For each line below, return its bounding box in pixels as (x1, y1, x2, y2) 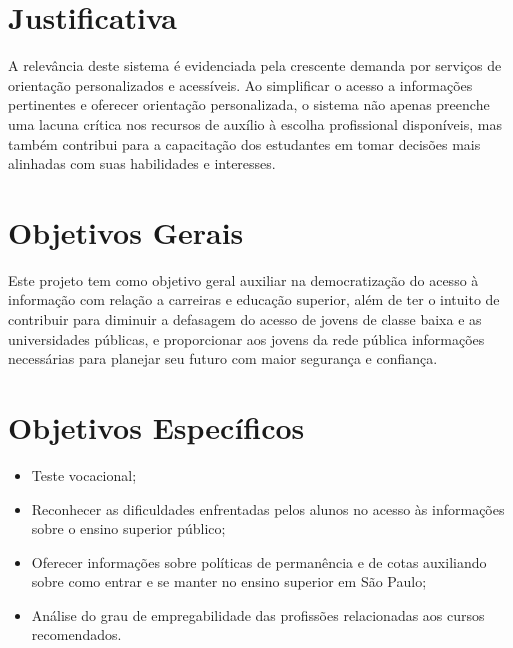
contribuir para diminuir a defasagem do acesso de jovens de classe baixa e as (8, 309, 482, 329)
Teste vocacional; (31, 464, 137, 485)
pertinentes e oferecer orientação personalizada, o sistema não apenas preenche (8, 94, 490, 115)
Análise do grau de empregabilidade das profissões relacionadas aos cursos (31, 604, 485, 625)
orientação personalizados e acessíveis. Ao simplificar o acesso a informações (8, 74, 473, 95)
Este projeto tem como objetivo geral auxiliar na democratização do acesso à (8, 269, 479, 290)
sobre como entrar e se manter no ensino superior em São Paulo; (31, 571, 427, 592)
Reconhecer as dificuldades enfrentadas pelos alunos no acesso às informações (31, 498, 505, 519)
